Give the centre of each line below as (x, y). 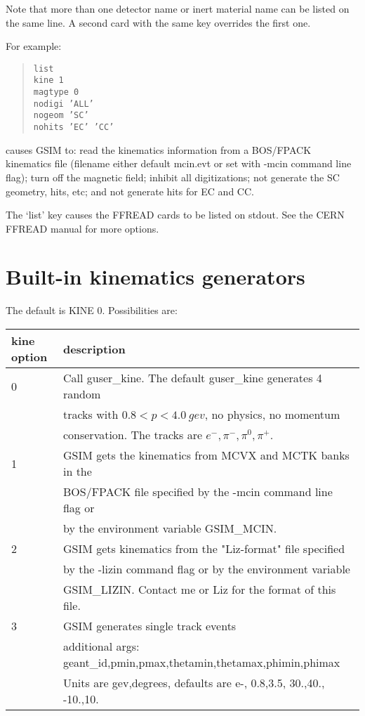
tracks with (91, 414)
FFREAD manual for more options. (82, 228)
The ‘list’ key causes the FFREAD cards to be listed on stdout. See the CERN (175, 215)
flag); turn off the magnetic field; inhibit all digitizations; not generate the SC (173, 177)
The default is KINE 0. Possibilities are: (92, 310)
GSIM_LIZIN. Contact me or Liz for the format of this (199, 589)
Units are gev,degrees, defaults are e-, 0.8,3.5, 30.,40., (194, 683)
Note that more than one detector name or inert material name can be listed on (178, 8)
